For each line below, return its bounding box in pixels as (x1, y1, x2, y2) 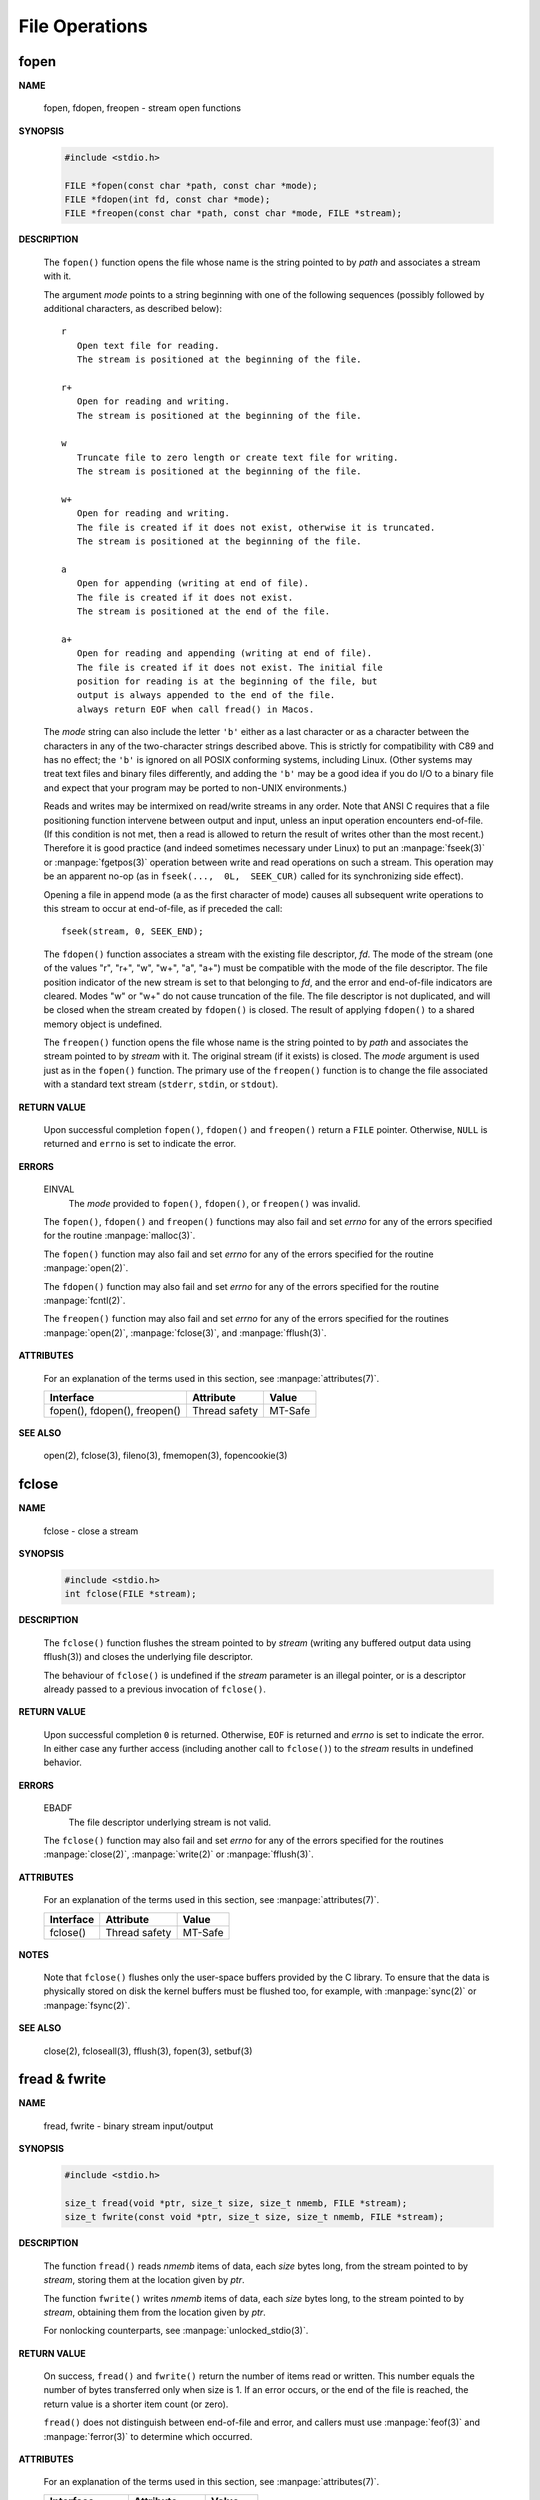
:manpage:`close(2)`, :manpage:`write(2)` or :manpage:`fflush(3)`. (43, 1848, 314, 1860)
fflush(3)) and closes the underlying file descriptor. (43, 1651, 254, 1663)
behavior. (43, 1756, 82, 1769)
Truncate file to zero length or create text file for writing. (76, 451, 399, 463)
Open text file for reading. (76, 340, 220, 351)
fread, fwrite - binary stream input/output (43, 2120, 214, 2132)
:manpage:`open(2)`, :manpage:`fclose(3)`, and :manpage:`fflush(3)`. (43, 1326, 327, 1339)
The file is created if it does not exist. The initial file (76, 661, 384, 673)
